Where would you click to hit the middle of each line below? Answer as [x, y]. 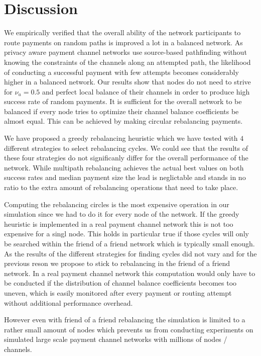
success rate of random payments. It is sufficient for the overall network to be [123, 101]
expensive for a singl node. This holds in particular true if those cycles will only [126, 234]
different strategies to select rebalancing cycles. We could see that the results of [126, 148]
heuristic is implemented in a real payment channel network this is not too [119, 224]
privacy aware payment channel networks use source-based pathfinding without [125, 52]
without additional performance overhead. [69, 302]
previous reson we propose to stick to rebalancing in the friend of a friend [117, 263]
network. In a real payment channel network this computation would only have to [130, 273]
